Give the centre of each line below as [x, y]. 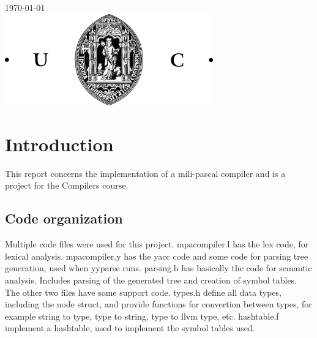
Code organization [64, 218]
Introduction [59, 144]
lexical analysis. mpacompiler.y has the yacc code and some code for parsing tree [157, 256]
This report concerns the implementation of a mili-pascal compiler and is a [145, 173]
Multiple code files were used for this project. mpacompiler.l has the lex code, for [157, 244]
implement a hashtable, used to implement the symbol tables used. [130, 328]
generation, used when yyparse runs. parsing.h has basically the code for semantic [158, 268]
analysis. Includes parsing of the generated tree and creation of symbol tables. [151, 280]
